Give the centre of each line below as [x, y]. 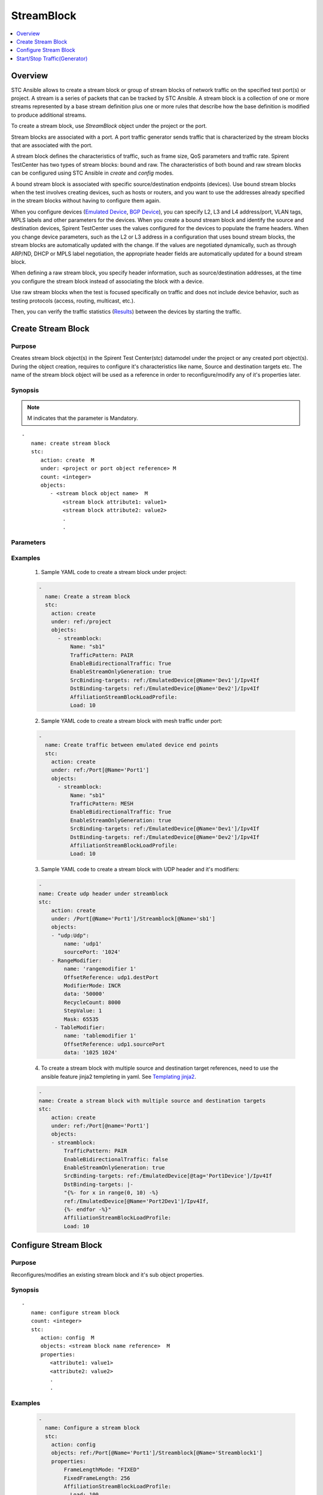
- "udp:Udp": [70, 935]
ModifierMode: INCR [92, 986]
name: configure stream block [75, 1312]
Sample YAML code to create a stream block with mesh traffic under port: [132, 721]
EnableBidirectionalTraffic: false [116, 1159]
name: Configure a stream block [92, 1428]
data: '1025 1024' [91, 1053]
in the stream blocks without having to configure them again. [86, 201]
